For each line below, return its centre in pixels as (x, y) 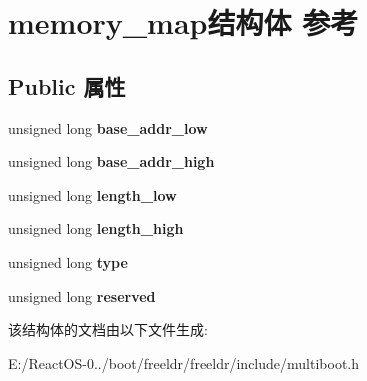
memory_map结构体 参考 (183, 22)
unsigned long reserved (82, 295)
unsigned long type (68, 261)
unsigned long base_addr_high (111, 161)
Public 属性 (67, 85)
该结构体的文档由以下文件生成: (108, 329)
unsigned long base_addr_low (108, 127)
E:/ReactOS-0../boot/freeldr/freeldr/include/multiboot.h (184, 362)
